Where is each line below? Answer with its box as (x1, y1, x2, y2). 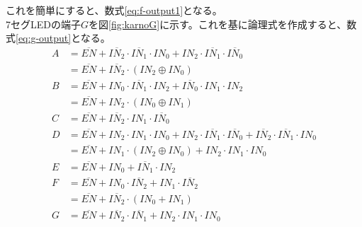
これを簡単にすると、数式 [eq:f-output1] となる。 (6, 3, 222, 17)
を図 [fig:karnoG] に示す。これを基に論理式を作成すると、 (89, 16, 347, 31)
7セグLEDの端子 (6, 16, 81, 31)
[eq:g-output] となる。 (16, 30, 111, 45)
